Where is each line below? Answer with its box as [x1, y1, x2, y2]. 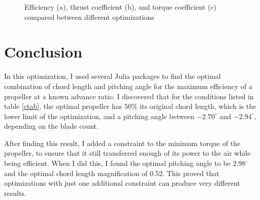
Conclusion [4, 41, 83, 62]
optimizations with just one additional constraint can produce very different [4, 178, 240, 188]
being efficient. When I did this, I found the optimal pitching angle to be [4, 158, 231, 168]
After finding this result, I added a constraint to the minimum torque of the [4, 137, 241, 148]
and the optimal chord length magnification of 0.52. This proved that [4, 167, 219, 178]
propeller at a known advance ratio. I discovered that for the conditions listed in [4, 91, 254, 101]
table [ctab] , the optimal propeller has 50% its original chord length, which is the [4, 101, 256, 111]
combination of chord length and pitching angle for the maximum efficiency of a [4, 80, 252, 91]
